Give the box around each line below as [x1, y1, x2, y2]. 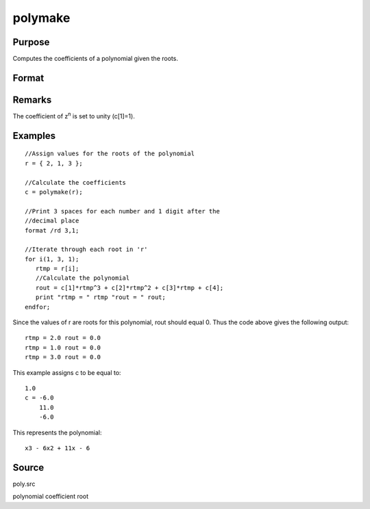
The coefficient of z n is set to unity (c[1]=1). [12, 111, 135, 120]
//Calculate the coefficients [25, 179, 127, 186]
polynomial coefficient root [12, 493, 89, 501]
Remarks [12, 94, 52, 105]
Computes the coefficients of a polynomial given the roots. [12, 55, 178, 63]
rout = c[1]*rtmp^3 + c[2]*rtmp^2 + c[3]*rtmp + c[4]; [35, 284, 224, 291]
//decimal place [25, 217, 79, 225]
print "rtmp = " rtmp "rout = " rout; [35, 293, 166, 301]
